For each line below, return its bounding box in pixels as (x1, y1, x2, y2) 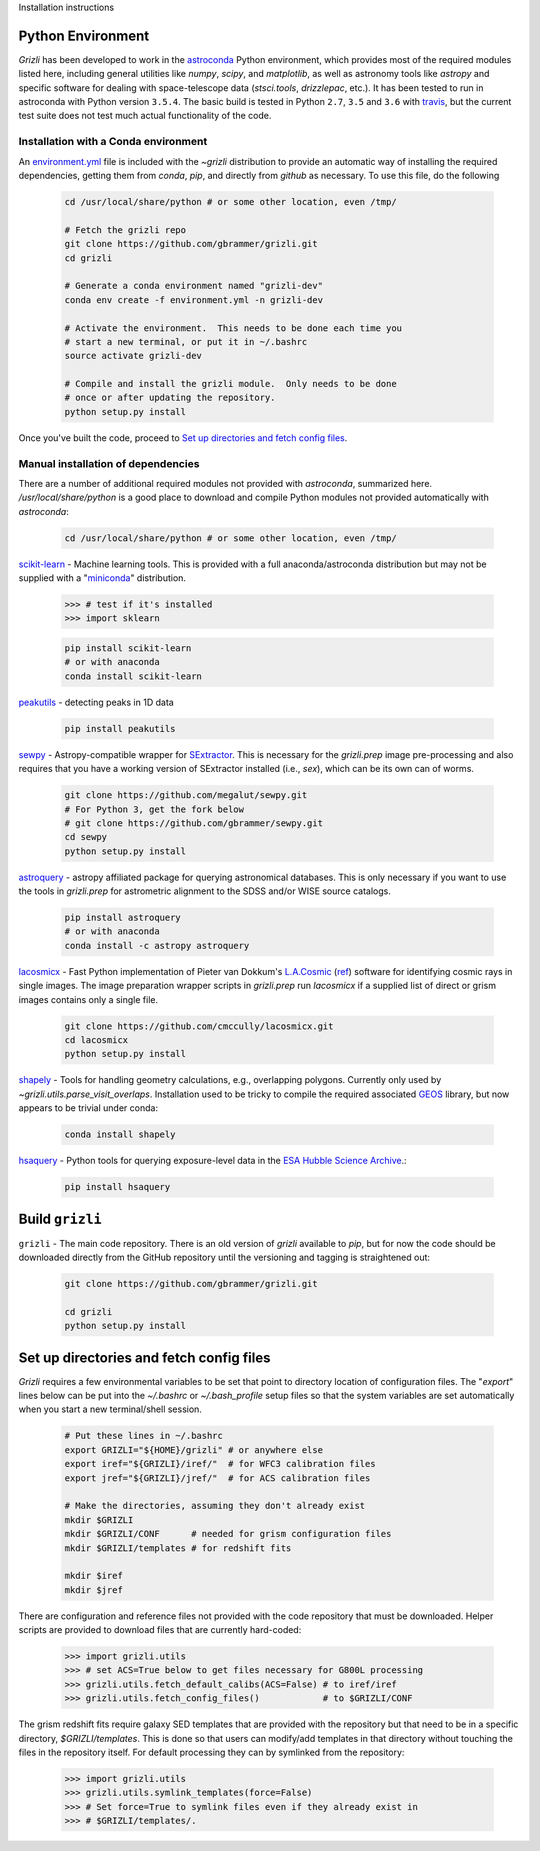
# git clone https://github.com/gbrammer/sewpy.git (64, 817, 324, 829)
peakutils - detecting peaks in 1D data (18, 696, 174, 708)
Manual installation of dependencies (18, 456, 200, 470)
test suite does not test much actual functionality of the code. (18, 110, 272, 122)
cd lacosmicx (64, 1035, 129, 1046)
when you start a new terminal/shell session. (18, 1403, 202, 1415)
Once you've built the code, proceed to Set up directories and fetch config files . (18, 431, 348, 444)
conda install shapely (64, 1129, 176, 1140)
